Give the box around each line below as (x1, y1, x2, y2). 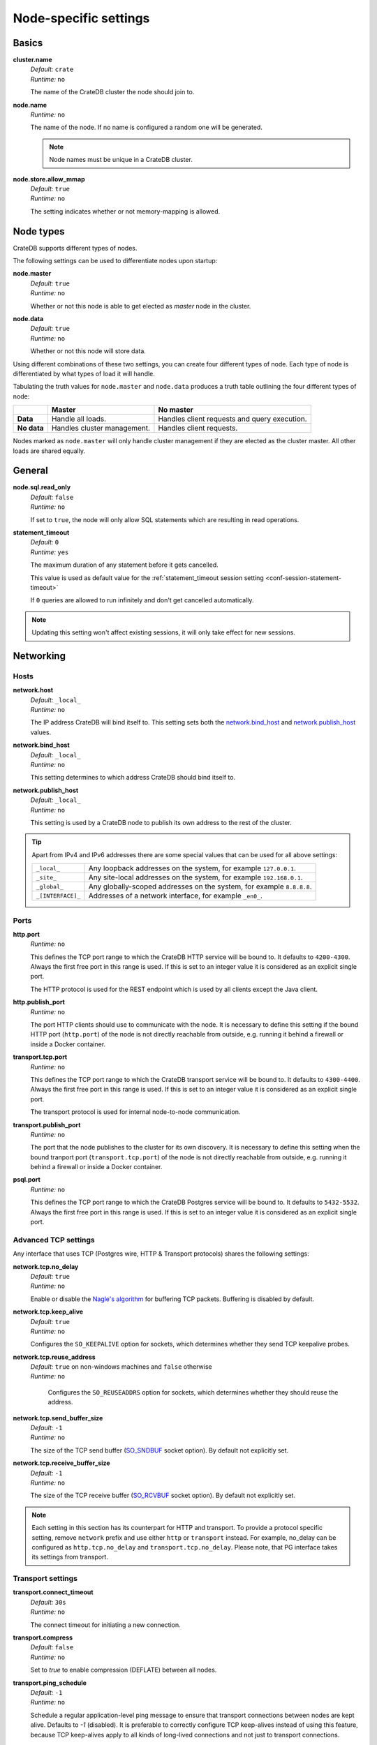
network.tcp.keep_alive (13, 1307, 84, 1316)
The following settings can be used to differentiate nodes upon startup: (13, 257, 218, 265)
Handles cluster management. (51, 423, 150, 433)
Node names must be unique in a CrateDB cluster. (49, 156, 193, 164)
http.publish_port (13, 998, 66, 1007)
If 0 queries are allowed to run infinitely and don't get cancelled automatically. (30, 596, 254, 604)
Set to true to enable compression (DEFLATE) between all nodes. (30, 1665, 217, 1675)
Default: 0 (30, 538, 59, 547)
